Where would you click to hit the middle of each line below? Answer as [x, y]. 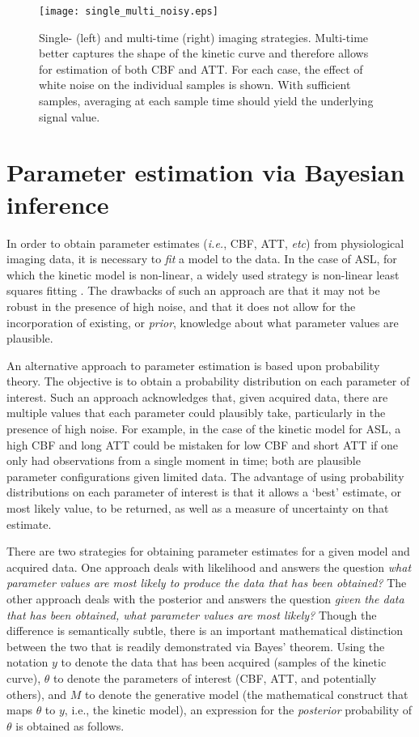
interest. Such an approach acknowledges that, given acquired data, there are [197, 396]
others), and [37, 694]
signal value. [70, 116]
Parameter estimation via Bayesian [206, 172]
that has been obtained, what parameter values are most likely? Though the [192, 614]
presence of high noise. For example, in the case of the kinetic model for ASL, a [204, 429]
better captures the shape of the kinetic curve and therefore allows [204, 53]
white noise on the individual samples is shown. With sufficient [195, 85]
